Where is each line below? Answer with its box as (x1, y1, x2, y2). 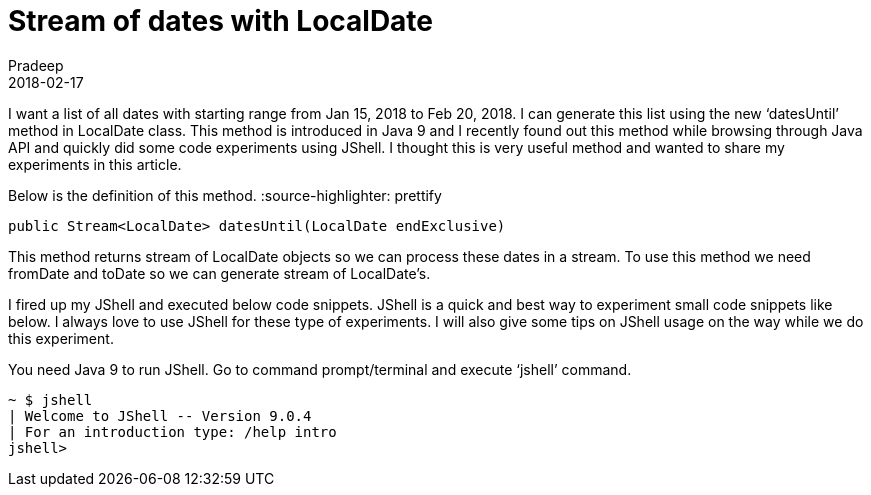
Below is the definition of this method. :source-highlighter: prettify (8, 186, 442, 204)
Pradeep (8, 56, 64, 74)
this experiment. (8, 329, 114, 347)
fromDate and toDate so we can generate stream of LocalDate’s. (8, 264, 431, 282)
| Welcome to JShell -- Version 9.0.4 (8, 407, 312, 424)
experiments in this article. (8, 155, 182, 173)
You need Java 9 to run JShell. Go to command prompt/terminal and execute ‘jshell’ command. (8, 360, 632, 378)
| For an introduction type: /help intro (8, 423, 337, 440)
